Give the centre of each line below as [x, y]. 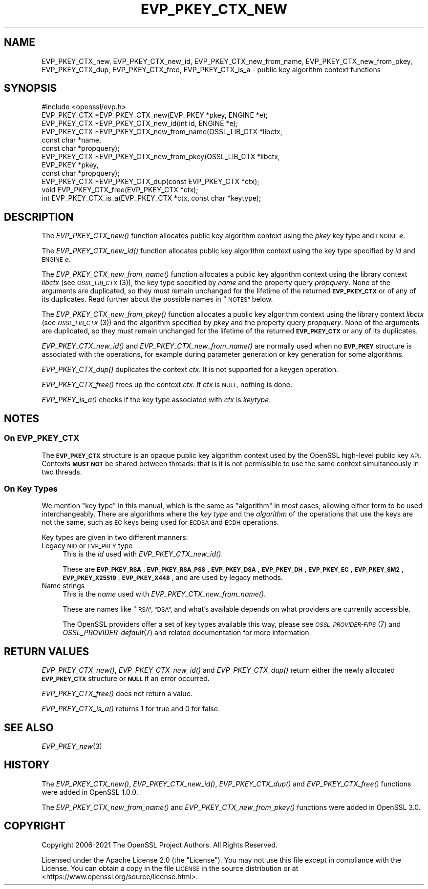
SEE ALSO [29, 727]
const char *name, [71, 140]
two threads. [62, 472]
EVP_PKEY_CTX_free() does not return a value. [117, 694]
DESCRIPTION [39, 217]
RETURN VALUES [47, 651]
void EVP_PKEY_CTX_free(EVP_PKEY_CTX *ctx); [120, 190]
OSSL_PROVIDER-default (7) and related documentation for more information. [187, 633]
